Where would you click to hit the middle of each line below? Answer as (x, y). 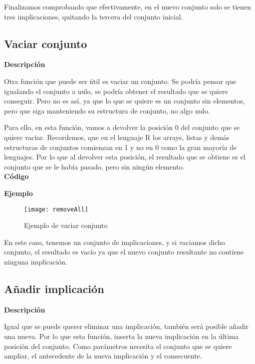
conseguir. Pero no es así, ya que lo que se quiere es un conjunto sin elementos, (125, 101)
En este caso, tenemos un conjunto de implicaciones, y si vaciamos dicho (115, 242)
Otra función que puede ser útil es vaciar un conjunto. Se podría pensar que (120, 81)
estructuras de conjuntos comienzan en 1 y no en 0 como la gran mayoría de (121, 147)
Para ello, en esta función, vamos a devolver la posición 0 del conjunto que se (122, 127)
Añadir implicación (54, 288)
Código (16, 176)
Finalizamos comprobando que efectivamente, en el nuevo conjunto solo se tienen (128, 6)
